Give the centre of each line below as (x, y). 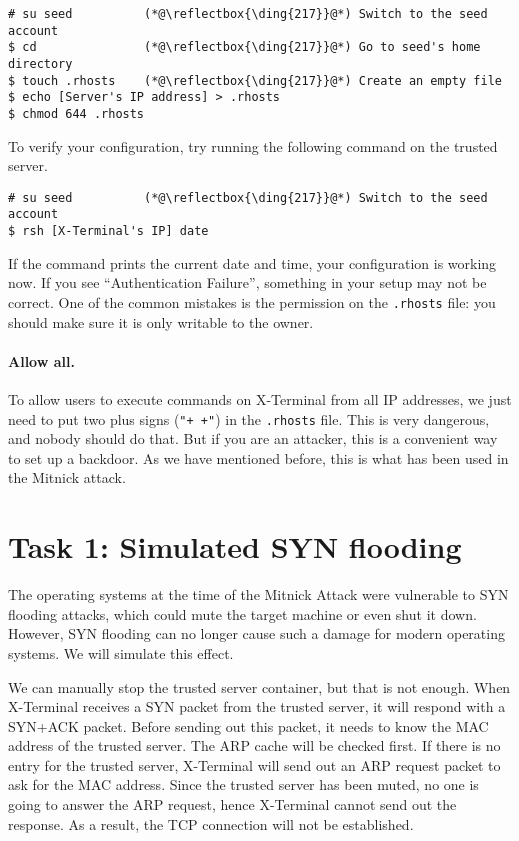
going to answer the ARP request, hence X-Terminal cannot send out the (232, 804)
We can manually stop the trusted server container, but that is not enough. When (259, 686)
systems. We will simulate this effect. (121, 652)
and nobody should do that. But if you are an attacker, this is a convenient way (253, 438)
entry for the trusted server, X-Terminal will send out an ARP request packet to (254, 764)
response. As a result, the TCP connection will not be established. (211, 823)
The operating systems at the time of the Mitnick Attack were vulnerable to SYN (258, 594)
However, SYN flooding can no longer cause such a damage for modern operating (256, 633)
